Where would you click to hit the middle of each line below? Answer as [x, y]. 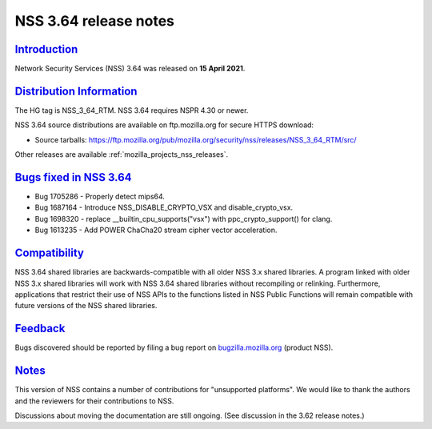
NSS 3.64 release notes [95, 21]
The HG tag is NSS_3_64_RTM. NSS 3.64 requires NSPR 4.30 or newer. [132, 110]
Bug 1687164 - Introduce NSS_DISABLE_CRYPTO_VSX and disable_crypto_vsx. [164, 207]
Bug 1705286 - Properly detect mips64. [100, 197]
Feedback [40, 329]
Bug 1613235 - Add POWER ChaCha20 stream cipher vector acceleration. [156, 230]
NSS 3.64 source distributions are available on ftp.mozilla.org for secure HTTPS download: [164, 125]
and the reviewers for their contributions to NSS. [94, 401]
